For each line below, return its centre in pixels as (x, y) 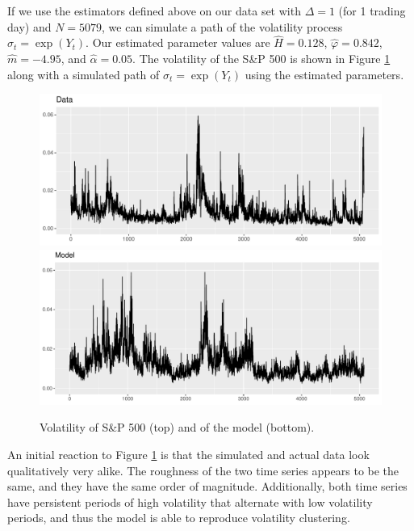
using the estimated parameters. (324, 74)
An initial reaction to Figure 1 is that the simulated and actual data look (188, 455)
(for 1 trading (372, 11)
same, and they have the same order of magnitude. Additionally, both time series (207, 486)
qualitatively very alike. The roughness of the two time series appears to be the (203, 470)
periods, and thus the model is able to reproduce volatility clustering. (179, 518)
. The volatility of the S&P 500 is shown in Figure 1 (261, 58)
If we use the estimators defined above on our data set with (154, 11)
